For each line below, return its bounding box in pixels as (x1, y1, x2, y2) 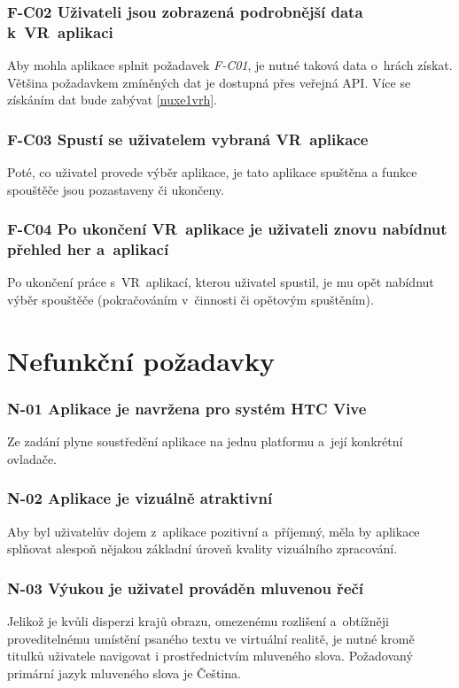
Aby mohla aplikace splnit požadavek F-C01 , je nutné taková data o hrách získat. (7, 56, 453, 74)
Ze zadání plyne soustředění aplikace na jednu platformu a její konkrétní (7, 432, 403, 451)
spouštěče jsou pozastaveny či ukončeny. (7, 180, 224, 198)
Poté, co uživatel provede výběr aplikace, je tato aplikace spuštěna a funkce (7, 163, 417, 182)
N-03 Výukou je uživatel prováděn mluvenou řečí (7, 576, 364, 599)
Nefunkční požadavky (7, 342, 276, 378)
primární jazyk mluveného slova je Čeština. (7, 663, 241, 682)
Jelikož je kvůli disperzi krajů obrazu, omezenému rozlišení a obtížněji (7, 612, 390, 630)
